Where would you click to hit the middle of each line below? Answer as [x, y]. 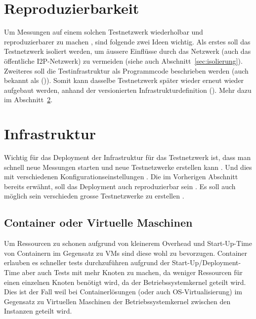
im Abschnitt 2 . [28, 100]
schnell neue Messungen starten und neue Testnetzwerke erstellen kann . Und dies [128, 167]
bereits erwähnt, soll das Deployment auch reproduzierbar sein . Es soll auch [120, 186]
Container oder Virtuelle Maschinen [98, 222]
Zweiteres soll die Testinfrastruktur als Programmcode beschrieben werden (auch [126, 70]
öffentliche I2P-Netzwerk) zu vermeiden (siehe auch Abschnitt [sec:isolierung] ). [123, 60]
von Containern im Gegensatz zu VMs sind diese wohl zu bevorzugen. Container [126, 253]
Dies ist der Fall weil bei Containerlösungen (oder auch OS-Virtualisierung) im [123, 292]
